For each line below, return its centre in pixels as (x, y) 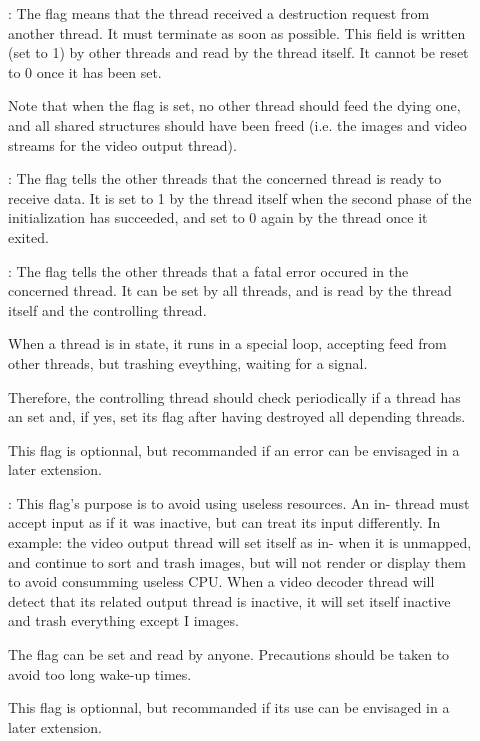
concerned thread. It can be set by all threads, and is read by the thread (230, 290)
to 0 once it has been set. (85, 71)
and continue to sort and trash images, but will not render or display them (237, 561)
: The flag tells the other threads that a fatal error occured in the (208, 270)
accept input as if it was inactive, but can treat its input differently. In (224, 522)
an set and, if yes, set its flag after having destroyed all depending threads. (237, 416)
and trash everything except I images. (123, 620)
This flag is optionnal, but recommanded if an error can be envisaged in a (234, 449)
